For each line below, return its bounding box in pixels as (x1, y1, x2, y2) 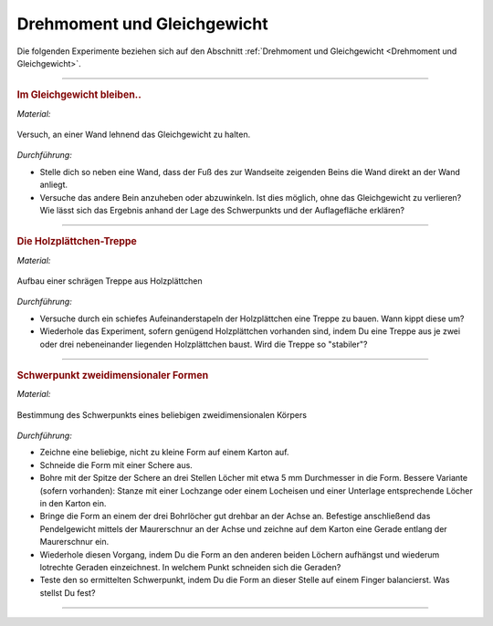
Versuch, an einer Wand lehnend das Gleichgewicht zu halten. (16, 129, 251, 140)
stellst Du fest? (39, 587, 96, 598)
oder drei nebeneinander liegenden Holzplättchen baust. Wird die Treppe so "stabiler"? (39, 339, 368, 350)
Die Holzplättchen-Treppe (16, 235, 137, 248)
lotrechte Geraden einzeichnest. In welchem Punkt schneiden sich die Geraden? (39, 561, 341, 572)
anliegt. (39, 179, 68, 191)
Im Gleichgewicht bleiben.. (16, 89, 142, 101)
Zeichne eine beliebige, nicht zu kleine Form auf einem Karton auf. (39, 447, 289, 458)
